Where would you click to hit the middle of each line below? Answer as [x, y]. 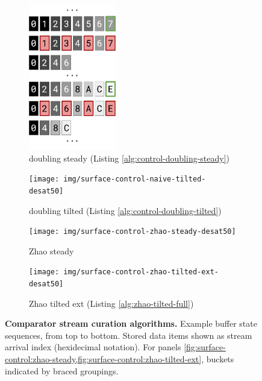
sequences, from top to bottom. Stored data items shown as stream [129, 335]
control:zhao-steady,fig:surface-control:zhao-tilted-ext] [103, 359]
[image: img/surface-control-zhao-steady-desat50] [133, 232]
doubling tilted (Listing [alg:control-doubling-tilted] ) [125, 210]
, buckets [218, 359]
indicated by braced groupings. [62, 370]
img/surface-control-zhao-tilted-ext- [141, 272]
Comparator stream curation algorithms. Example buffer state [131, 323]
